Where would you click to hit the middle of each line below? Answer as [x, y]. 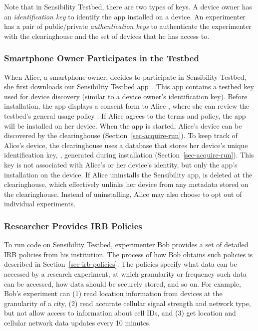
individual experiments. [40, 204]
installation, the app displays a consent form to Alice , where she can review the [127, 106]
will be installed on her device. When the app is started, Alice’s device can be [123, 125]
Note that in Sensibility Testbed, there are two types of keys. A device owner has [128, 6]
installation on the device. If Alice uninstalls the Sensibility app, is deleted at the [128, 174]
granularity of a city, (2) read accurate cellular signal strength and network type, [128, 303]
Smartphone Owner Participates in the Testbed [102, 58]
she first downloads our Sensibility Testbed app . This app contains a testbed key [129, 86]
